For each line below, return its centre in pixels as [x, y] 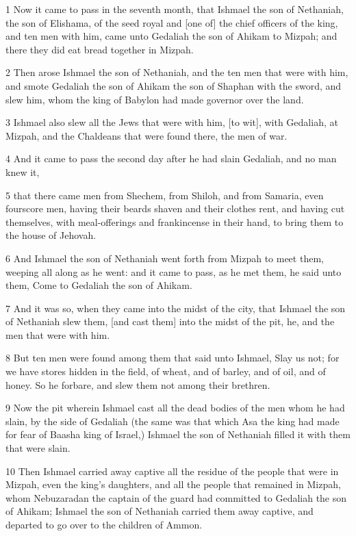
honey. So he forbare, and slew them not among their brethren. [138, 384]
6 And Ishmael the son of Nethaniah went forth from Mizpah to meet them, [165, 258]
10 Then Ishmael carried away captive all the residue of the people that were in [172, 471]
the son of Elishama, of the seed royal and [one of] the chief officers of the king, [172, 22]
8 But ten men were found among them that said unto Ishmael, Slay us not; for [173, 358]
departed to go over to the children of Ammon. [104, 524]
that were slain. [38, 448]
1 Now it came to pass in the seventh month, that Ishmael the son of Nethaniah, [175, 9]
